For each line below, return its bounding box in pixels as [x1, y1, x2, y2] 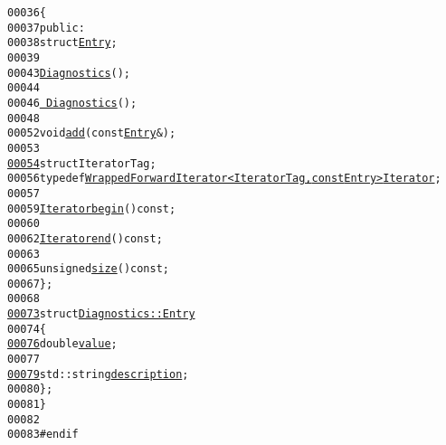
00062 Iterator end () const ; [7, 232, 163, 245]
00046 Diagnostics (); [7, 96, 138, 109]
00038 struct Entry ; [7, 36, 118, 50]
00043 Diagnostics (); [7, 66, 131, 80]
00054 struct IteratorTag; [7, 156, 157, 170]
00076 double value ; [7, 337, 118, 351]
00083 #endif [7, 428, 79, 441]
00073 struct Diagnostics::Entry [7, 308, 195, 321]
